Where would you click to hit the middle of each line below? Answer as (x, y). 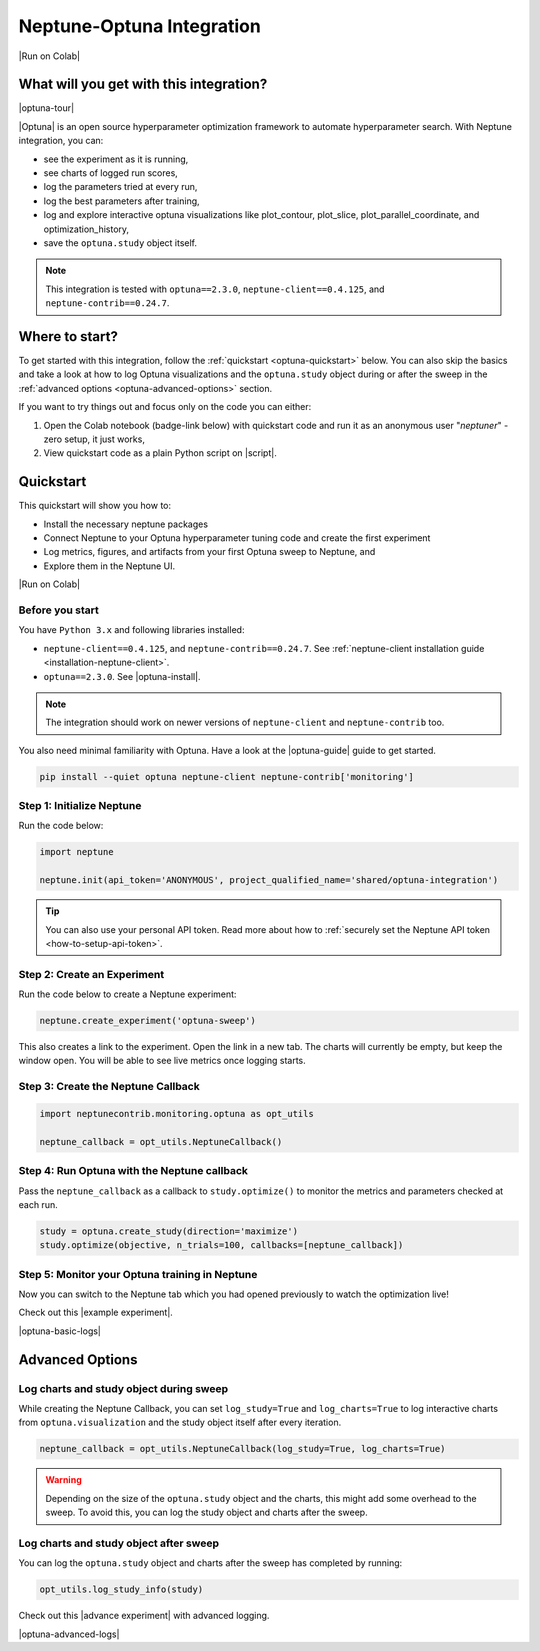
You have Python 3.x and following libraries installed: (131, 630)
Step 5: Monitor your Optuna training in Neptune (138, 1274)
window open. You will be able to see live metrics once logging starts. (162, 1061)
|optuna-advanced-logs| (69, 1634)
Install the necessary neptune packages (126, 524)
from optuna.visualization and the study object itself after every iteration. (180, 1422)
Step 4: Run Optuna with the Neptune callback (133, 1171)
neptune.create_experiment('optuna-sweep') (148, 1021)
